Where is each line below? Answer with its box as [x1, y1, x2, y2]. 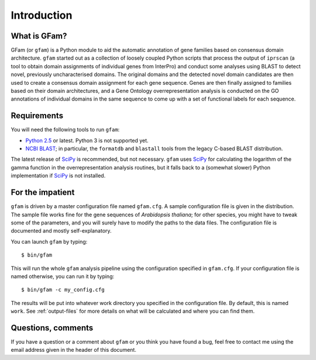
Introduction [11, 9, 73, 22]
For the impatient [11, 188, 75, 198]
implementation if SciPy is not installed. [11, 172, 106, 179]
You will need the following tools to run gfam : [11, 126, 120, 133]
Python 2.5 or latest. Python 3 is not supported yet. [25, 137, 149, 144]
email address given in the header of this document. [11, 347, 137, 354]
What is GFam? [11, 31, 67, 41]
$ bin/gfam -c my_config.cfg [21, 286, 105, 293]
